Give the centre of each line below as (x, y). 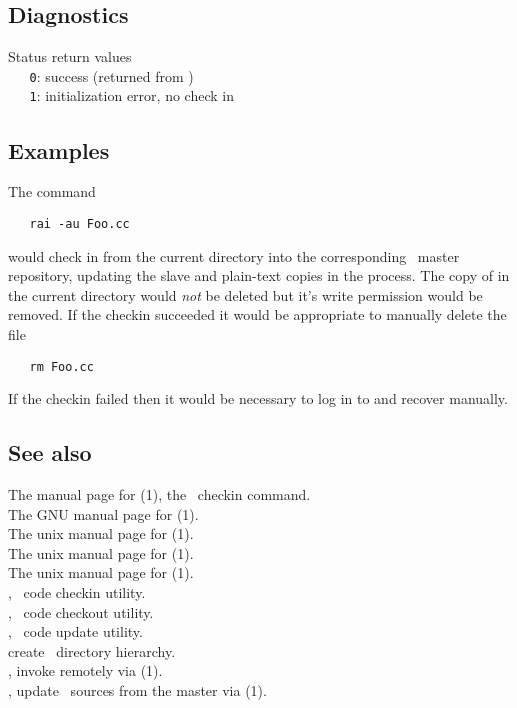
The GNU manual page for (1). (103, 513)
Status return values (70, 56)
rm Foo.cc (61, 366)
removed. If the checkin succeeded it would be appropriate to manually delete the (257, 314)
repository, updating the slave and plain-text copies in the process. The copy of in (259, 275)
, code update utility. (75, 631)
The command (52, 191)
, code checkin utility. (77, 591)
